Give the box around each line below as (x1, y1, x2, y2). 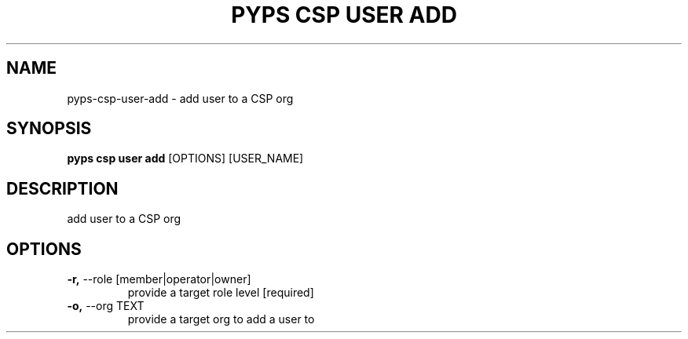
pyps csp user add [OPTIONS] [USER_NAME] (67, 151, 304, 166)
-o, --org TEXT (67, 299, 145, 313)
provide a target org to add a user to (127, 312, 315, 326)
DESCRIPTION (6, 178, 119, 199)
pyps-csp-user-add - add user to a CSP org (67, 91, 294, 105)
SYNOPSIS (6, 118, 92, 139)
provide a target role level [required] (127, 286, 314, 300)
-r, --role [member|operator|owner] (67, 272, 251, 286)
